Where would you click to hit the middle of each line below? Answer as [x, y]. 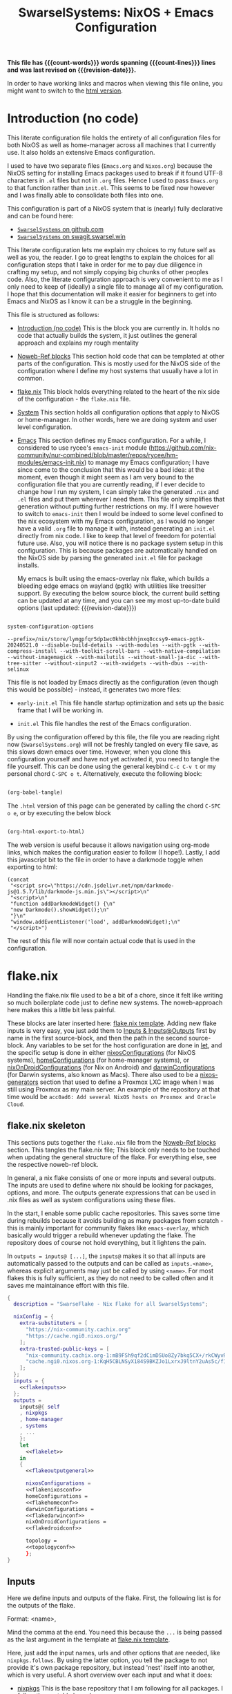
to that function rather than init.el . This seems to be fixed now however [111, 188]
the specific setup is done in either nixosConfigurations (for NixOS [101, 1052]
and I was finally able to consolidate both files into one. [85, 196]
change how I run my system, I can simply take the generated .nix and [118, 492]
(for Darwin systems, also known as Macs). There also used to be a [103, 1074]
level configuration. [45, 427]
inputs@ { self [40, 1407]
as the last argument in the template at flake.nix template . [89, 1639]
